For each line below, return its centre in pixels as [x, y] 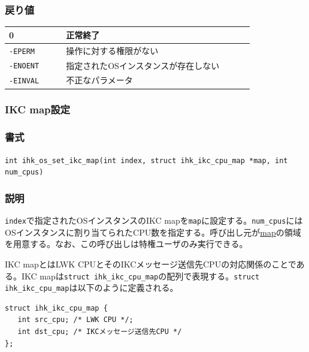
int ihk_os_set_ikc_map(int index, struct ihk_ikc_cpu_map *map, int [146, 160]
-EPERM [22, 51]
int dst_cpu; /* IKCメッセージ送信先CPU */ [100, 332]
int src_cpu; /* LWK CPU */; [75, 320]
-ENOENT [24, 66]
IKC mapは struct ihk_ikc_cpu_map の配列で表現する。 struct [140, 276]
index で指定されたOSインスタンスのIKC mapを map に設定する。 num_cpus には [154, 220]
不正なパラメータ [99, 80]
